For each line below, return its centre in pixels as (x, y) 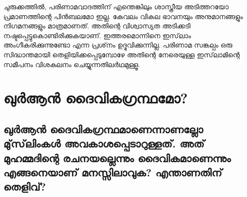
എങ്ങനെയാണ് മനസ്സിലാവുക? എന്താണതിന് (113, 172)
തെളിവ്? (25, 186)
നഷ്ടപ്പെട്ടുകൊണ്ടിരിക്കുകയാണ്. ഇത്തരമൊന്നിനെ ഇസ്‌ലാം (97, 35)
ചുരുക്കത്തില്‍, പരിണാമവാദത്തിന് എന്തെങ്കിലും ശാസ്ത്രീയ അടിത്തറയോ (116, 6)
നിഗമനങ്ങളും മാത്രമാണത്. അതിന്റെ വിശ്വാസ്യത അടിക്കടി (97, 26)
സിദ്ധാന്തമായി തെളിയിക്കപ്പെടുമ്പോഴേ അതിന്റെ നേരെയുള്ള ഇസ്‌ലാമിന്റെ (122, 54)
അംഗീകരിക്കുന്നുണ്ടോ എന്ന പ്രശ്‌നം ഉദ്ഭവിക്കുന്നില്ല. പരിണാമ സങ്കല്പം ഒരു (118, 45)
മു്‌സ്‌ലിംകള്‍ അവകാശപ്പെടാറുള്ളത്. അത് (104, 143)
